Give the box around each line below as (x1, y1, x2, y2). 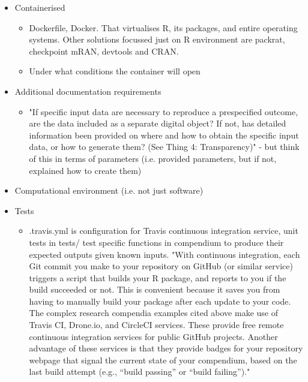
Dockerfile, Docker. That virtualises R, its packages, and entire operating (29, 21, 298, 34)
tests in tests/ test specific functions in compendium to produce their (29, 236, 284, 248)
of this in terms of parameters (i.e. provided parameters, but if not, (29, 152, 277, 164)
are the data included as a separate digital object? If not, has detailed (29, 117, 286, 130)
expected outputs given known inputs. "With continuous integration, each (29, 248, 300, 260)
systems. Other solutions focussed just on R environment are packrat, (29, 33, 285, 46)
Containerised (14, 1, 65, 13)
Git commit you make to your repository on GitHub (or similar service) (29, 260, 293, 272)
